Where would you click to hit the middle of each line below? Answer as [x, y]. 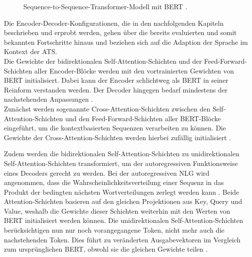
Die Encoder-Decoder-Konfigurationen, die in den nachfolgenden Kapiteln [114, 23]
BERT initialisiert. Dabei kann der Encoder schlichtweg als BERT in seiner [116, 80]
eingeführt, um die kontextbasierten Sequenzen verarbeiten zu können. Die [115, 128]
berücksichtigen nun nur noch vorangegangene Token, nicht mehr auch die [114, 230]
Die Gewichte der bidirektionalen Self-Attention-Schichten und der [103, 61]
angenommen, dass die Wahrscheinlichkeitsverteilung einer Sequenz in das [114, 182]
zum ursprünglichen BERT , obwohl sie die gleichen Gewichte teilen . [106, 249]
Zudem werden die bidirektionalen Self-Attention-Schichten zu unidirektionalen [122, 154]
